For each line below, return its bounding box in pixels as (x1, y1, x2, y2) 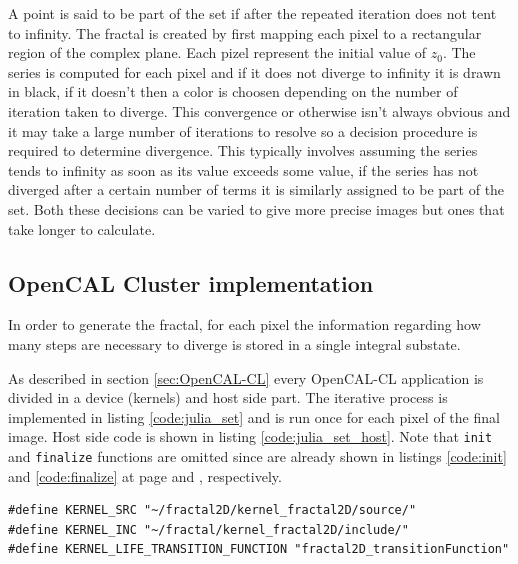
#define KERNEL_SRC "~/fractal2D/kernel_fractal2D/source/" (8, 503, 417, 518)
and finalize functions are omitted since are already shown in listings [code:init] (8, 445, 507, 466)
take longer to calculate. (8, 218, 156, 239)
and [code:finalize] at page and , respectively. (8, 465, 282, 486)
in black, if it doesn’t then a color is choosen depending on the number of (8, 81, 458, 102)
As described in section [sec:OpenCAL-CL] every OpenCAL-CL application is (8, 367, 484, 388)
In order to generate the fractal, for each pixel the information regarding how (8, 314, 481, 335)
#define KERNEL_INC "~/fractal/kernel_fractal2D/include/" (8, 522, 409, 537)
